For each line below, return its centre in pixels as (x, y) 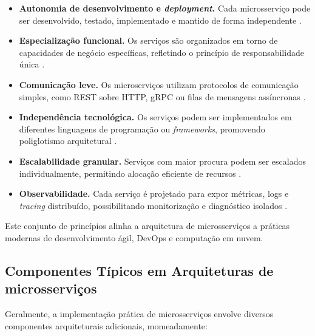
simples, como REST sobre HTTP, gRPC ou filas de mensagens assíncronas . (162, 96)
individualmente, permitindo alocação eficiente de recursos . (130, 173)
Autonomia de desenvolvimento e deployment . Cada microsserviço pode (165, 8)
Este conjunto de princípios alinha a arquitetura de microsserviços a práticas (147, 226)
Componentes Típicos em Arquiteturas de (139, 270)
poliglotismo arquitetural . (68, 141)
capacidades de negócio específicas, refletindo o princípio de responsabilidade (161, 52)
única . (32, 64)
